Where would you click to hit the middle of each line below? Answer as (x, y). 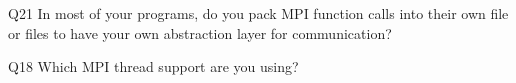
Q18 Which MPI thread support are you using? (153, 66)
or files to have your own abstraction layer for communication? (200, 32)
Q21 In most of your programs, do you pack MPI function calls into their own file (258, 13)
